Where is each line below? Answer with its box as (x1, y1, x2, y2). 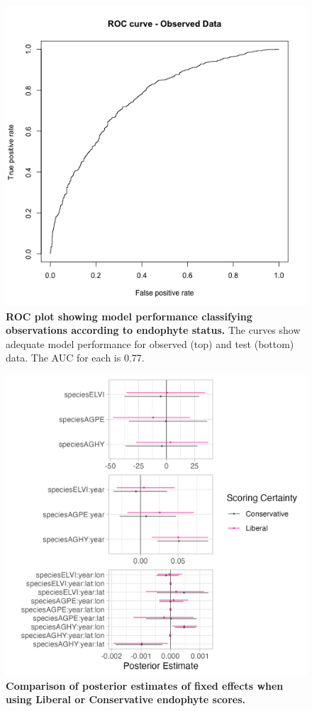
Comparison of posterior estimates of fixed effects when (6, 678, 284, 693)
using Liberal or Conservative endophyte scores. (6, 692, 245, 707)
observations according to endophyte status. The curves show (6, 323, 301, 337)
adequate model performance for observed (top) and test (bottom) (6, 336, 294, 351)
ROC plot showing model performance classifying (6, 308, 252, 323)
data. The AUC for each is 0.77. (6, 350, 145, 365)
